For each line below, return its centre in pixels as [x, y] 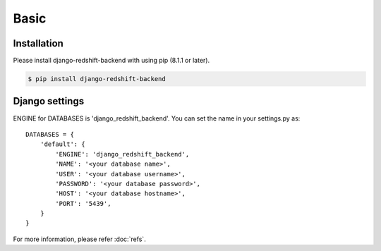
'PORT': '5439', [83, 203]
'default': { [62, 144]
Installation [38, 43]
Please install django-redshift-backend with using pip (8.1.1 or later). [111, 61]
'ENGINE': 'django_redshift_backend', [122, 154]
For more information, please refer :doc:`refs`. [79, 239]
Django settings [49, 101]
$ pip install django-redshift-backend [97, 79]
